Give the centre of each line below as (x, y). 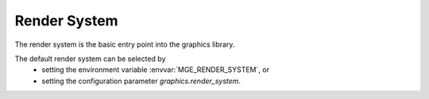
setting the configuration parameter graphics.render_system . (141, 81)
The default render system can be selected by (90, 59)
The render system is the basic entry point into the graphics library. (125, 44)
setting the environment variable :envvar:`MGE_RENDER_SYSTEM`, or (156, 70)
